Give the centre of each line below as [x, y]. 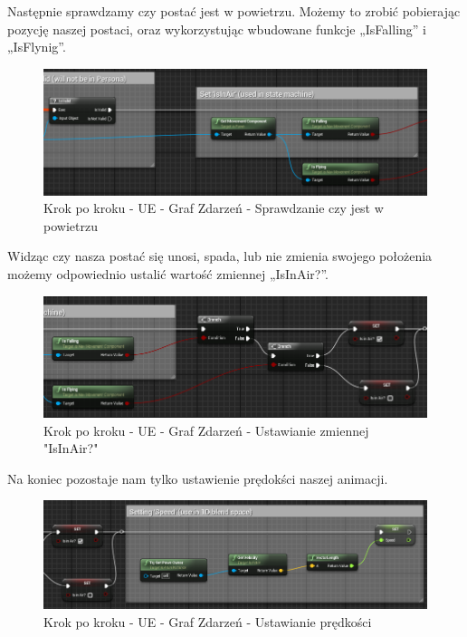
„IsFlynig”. [37, 47]
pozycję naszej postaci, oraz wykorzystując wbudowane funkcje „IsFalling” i [217, 29]
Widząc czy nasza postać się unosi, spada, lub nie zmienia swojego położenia [220, 256]
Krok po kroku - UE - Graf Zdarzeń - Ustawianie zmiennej [206, 430]
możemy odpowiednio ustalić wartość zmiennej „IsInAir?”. [168, 273]
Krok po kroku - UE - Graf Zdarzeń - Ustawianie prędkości [208, 621]
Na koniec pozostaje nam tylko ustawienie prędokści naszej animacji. [198, 478]
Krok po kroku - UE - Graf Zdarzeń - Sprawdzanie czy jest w [214, 208]
